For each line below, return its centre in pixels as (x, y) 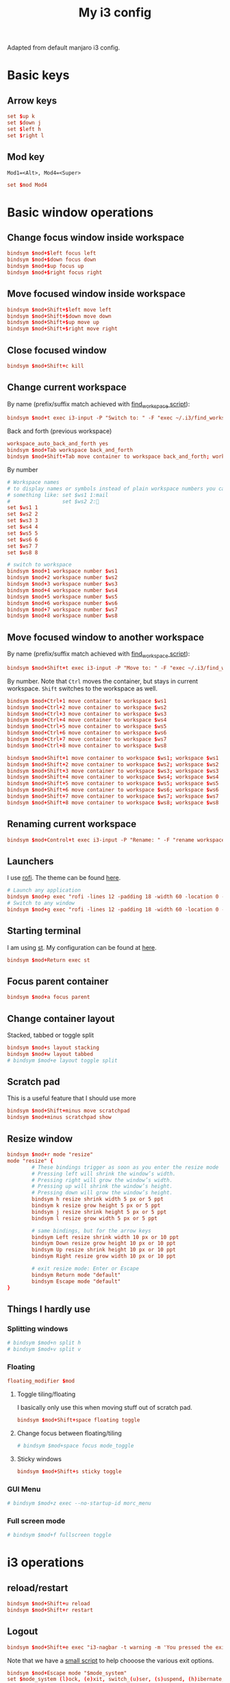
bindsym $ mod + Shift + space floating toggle (78, 1420)
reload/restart (38, 1588)
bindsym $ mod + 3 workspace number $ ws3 (62, 584)
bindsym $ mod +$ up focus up (46, 266)
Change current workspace (67, 387)
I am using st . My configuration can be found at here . (82, 947)
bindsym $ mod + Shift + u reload (49, 1604)
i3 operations (46, 1563)
